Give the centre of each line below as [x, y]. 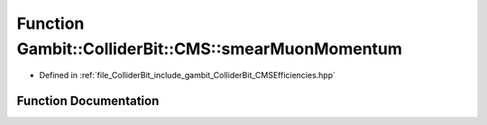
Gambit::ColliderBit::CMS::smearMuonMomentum [210, 49]
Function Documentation [88, 101]
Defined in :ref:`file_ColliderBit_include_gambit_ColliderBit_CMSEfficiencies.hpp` [188, 76]
